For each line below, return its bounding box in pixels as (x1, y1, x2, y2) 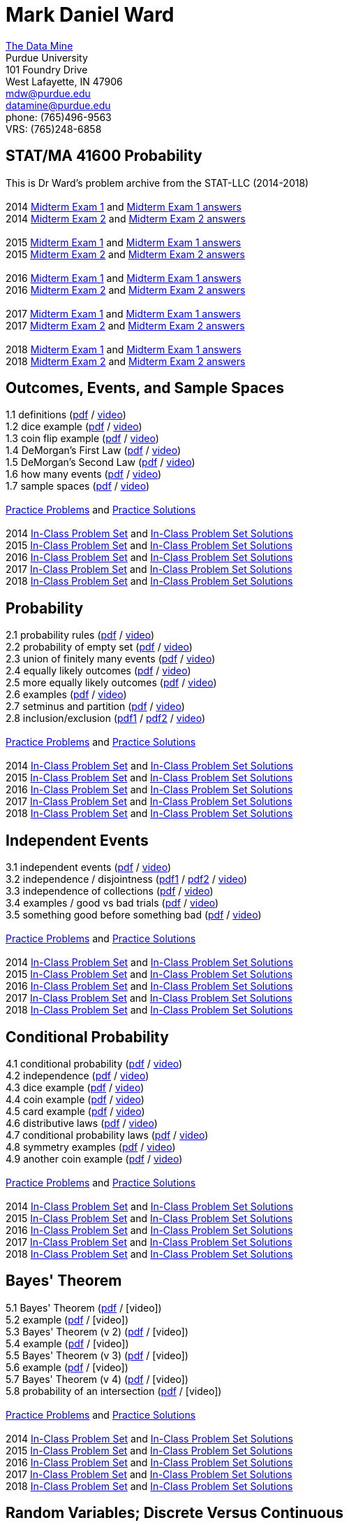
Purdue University (6, 51, 88, 64)
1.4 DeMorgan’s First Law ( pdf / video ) (6, 444, 181, 457)
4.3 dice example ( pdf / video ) (6, 1081, 144, 1093)
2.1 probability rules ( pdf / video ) (6, 629, 155, 641)
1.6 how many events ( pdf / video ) (6, 468, 162, 481)
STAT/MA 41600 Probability (6, 147, 202, 165)
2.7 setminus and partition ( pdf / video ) (6, 700, 185, 713)
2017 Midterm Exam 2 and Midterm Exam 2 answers (6, 319, 245, 332)
